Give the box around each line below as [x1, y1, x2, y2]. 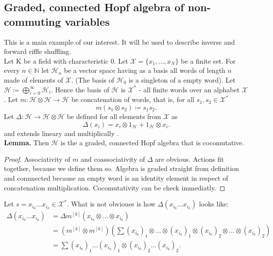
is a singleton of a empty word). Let [128, 74, 236, 85]
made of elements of [4, 74, 63, 85]
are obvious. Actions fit [155, 154, 224, 164]
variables [65, 14, 110, 29]
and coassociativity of [81, 154, 145, 164]
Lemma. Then [4, 137, 49, 148]
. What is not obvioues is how [67, 199, 155, 209]
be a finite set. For [181, 55, 236, 66]
